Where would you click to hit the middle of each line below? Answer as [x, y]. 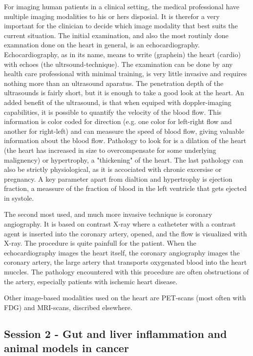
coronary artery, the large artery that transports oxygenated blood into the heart [126, 262]
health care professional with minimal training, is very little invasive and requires [126, 73]
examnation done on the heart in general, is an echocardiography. [102, 45]
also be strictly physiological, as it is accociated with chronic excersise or [113, 169]
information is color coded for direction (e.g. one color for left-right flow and [118, 121]
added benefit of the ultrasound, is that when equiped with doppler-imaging [118, 102]
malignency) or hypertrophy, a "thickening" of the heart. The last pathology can [124, 159]
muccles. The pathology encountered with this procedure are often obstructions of [126, 272]
